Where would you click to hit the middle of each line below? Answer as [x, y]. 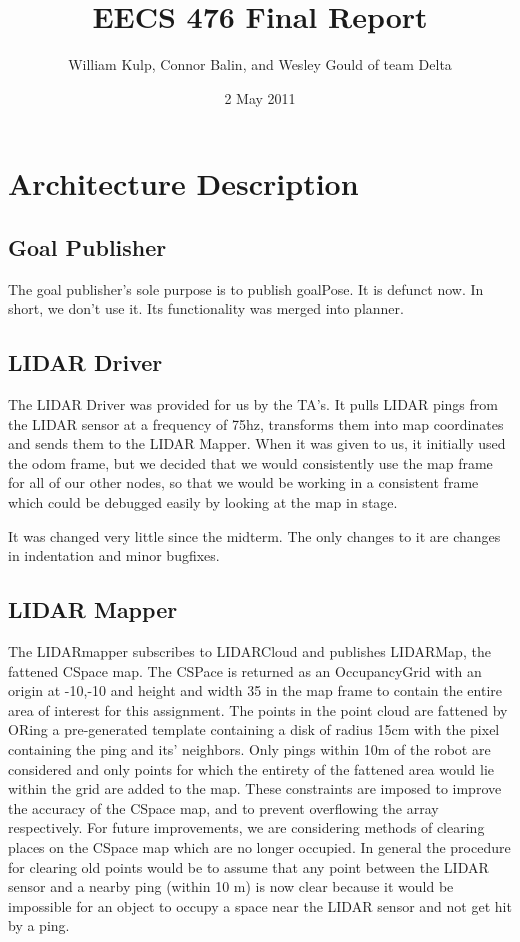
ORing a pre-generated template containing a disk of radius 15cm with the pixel [254, 729]
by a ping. [39, 925]
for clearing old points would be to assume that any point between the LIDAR [248, 866]
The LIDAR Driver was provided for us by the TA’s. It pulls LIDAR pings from [253, 404]
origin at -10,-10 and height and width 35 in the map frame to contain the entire [255, 690]
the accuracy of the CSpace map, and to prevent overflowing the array [223, 807]
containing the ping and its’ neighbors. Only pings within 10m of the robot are [249, 749]
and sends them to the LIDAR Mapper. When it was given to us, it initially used [257, 443]
